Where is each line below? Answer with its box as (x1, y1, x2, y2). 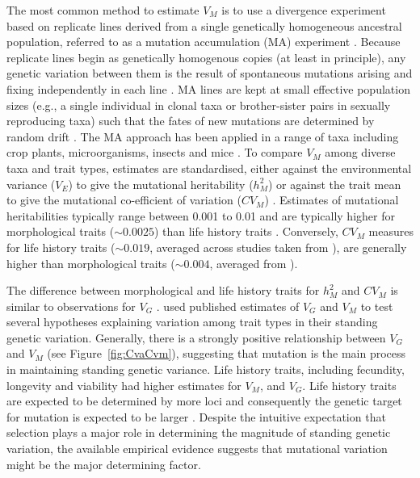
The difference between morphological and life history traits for (6, 282, 320, 299)
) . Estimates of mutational (264, 191, 399, 208)
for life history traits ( (6, 238, 115, 255)
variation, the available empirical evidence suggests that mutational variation (6, 440, 388, 457)
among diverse (325, 144, 396, 161)
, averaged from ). (209, 254, 298, 271)
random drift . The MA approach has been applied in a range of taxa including (6, 128, 399, 145)
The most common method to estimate (6, 2, 199, 18)
